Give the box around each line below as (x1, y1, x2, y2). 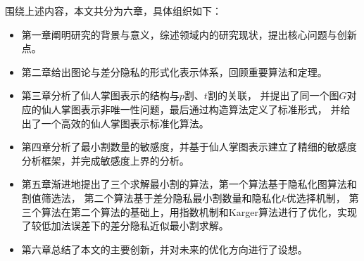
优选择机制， (286, 190, 346, 205)
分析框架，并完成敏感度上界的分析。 (21, 153, 189, 167)
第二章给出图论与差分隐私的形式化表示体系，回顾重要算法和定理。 (21, 64, 327, 79)
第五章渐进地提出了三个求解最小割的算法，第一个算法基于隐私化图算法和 (21, 177, 357, 191)
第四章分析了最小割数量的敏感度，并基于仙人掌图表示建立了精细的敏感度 (21, 139, 357, 154)
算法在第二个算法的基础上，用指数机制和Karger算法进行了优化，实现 (41, 204, 357, 219)
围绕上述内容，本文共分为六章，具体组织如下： (5, 4, 222, 18)
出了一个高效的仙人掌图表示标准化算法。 (21, 115, 209, 130)
